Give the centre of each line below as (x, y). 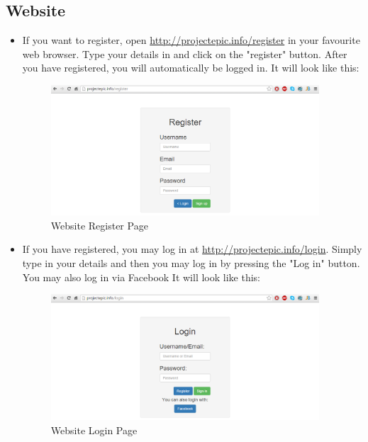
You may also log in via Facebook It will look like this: (141, 277)
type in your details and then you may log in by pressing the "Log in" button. (191, 262)
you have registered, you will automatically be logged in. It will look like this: (191, 68)
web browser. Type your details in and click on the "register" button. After (185, 53)
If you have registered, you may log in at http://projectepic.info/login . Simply (192, 249)
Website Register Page (99, 225)
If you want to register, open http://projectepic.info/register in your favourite (191, 40)
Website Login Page (94, 430)
